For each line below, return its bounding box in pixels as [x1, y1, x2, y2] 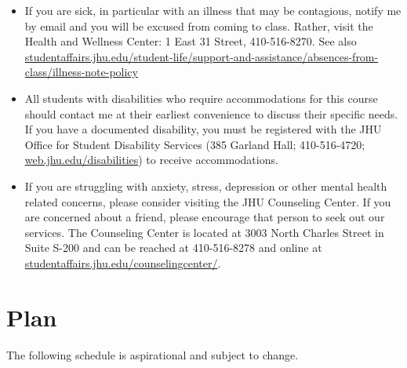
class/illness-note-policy [24, 64, 138, 80]
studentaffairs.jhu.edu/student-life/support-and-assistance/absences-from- [24, 48, 379, 64]
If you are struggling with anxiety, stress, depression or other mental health [24, 177, 387, 194]
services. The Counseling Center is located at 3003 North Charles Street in [24, 224, 384, 240]
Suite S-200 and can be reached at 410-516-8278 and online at [24, 239, 322, 256]
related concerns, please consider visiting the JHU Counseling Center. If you [24, 193, 391, 210]
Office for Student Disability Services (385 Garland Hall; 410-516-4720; [24, 136, 365, 152]
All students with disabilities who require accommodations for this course [24, 89, 378, 106]
